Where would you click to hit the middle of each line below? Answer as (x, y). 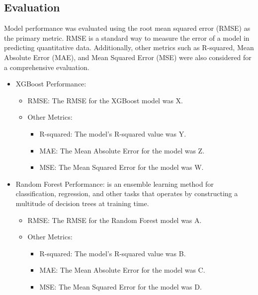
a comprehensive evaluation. (47, 67)
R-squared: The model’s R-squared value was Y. (113, 133)
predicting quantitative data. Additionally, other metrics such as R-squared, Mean (129, 47)
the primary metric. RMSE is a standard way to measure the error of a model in (127, 37)
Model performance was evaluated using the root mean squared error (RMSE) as (127, 28)
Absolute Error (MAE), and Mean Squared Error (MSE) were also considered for (128, 57)
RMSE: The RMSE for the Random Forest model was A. (115, 220)
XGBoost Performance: (51, 84)
